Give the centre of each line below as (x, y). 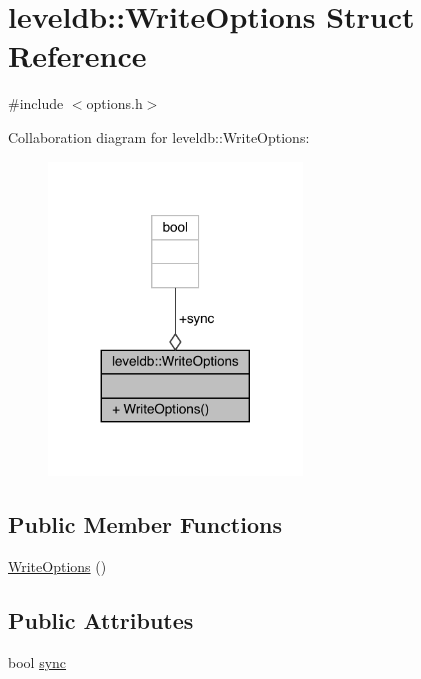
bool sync (37, 661)
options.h (114, 103)
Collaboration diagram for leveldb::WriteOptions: (159, 136)
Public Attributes (101, 620)
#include (36, 103)
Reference (77, 55)
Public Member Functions (145, 524)
